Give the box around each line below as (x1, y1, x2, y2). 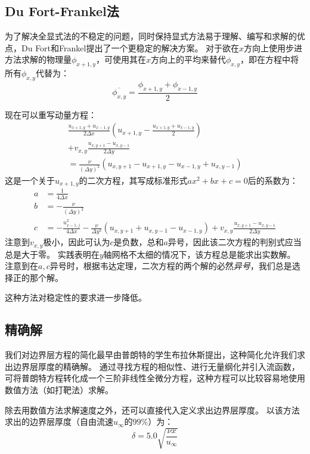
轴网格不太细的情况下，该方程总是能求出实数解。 (103, 248, 296, 260)
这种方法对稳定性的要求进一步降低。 (5, 291, 147, 304)
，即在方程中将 (240, 53, 299, 66)
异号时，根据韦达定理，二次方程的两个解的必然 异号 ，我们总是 (49, 260, 292, 272)
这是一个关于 (5, 174, 55, 186)
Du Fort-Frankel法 (5, 2, 119, 20)
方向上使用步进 (244, 41, 303, 54)
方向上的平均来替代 (150, 53, 226, 66)
